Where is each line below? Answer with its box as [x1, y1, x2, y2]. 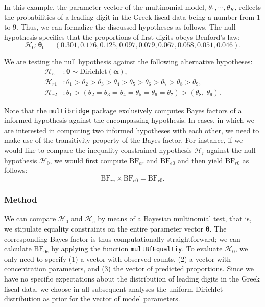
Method [4, 193, 37, 206]
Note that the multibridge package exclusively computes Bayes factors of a [4, 105, 242, 115]
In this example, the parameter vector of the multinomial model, [4, 2, 206, 12]
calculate [4, 243, 32, 254]
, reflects [234, 2, 261, 12]
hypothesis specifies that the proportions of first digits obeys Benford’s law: [4, 31, 240, 42]
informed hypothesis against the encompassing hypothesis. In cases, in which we [4, 115, 254, 125]
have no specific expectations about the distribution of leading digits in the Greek [4, 273, 260, 284]
